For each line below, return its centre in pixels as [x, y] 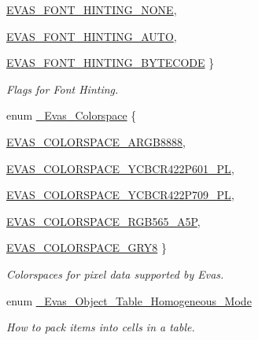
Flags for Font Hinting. [63, 89]
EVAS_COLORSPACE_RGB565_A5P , [103, 221]
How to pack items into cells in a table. [101, 327]
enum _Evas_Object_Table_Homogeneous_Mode [129, 300]
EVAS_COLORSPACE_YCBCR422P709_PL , [120, 195]
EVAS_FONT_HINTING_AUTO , [92, 36]
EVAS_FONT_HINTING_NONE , [92, 9]
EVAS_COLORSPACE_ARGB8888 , [96, 141]
